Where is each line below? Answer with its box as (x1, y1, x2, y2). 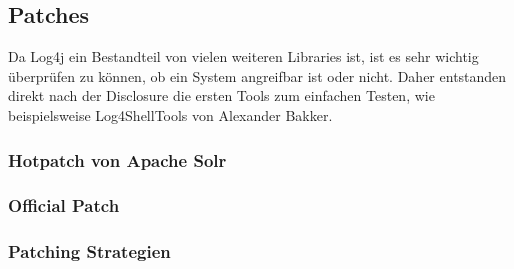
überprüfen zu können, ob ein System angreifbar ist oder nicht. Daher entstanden (8, 65, 507, 86)
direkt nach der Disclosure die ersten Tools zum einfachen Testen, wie (8, 85, 435, 106)
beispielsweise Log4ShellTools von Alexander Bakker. (8, 104, 333, 125)
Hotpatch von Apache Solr (8, 147, 227, 172)
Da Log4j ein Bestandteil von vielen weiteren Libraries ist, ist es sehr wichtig (8, 46, 479, 67)
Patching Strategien (8, 239, 171, 264)
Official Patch (8, 193, 120, 218)
